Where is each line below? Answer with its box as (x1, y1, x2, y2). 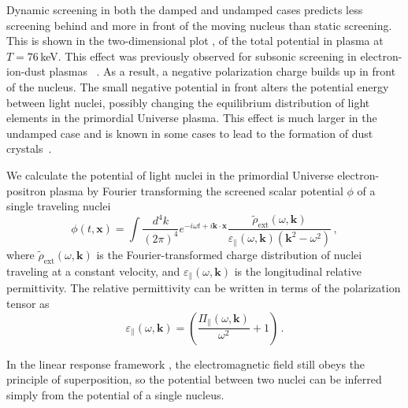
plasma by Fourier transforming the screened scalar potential (49, 182, 343, 198)
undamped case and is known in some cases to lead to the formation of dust (6, 124, 373, 141)
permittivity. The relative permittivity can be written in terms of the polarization (6, 280, 401, 296)
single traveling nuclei (6, 198, 111, 214)
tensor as (6, 295, 50, 311)
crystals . (6, 140, 52, 157)
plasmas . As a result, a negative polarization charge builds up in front (49, 63, 396, 80)
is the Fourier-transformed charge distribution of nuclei (96, 247, 362, 263)
